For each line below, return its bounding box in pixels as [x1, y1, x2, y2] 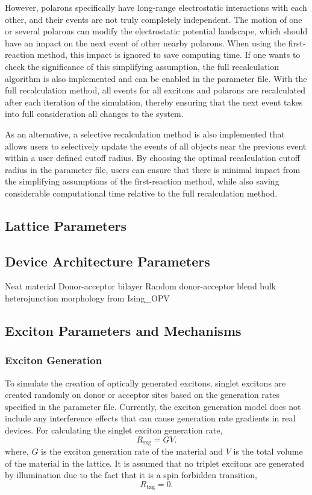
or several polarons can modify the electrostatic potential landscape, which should [5, 25, 308, 37]
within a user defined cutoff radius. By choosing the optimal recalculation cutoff [5, 151, 300, 164]
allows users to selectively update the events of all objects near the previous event [5, 139, 307, 152]
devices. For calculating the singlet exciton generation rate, [5, 424, 223, 437]
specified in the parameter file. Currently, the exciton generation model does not [5, 400, 301, 412]
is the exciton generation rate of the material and [41, 445, 223, 458]
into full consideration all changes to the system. [5, 107, 184, 120]
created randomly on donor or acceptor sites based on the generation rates [5, 388, 279, 401]
